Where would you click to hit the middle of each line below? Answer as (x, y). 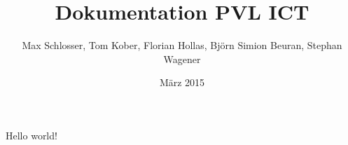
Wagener (182, 58)
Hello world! (32, 135)
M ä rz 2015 (182, 82)
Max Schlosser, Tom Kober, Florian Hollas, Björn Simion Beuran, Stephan (182, 45)
